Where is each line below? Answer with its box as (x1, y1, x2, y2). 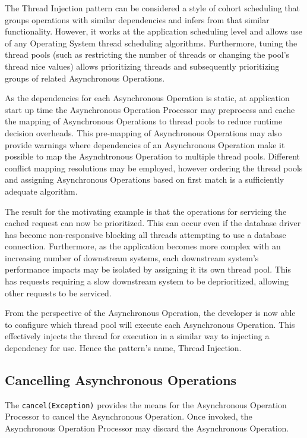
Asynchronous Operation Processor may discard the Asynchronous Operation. (5, 422, 289, 434)
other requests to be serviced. (5, 286, 112, 299)
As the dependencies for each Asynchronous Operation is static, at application (5, 92, 290, 104)
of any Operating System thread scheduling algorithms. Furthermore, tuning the (5, 36, 297, 49)
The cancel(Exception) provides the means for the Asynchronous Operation (5, 398, 287, 411)
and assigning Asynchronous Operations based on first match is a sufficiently (5, 173, 284, 186)
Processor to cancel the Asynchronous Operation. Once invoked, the (5, 410, 252, 423)
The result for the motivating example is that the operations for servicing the (5, 205, 287, 217)
